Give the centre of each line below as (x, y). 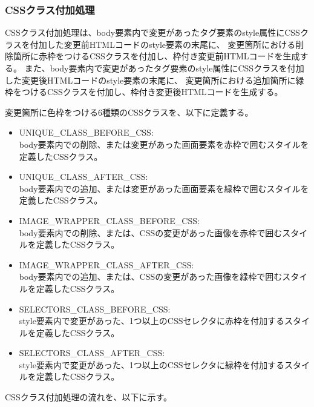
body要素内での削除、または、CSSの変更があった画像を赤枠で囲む (151, 232)
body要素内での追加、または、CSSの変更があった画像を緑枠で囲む (151, 276)
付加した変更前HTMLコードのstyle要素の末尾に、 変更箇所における (163, 44)
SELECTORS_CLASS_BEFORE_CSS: (95, 309)
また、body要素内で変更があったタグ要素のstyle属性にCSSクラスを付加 (164, 68)
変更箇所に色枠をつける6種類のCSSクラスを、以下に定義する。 (129, 112)
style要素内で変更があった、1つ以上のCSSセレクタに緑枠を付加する (152, 364)
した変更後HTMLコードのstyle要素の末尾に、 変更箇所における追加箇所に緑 (155, 80)
